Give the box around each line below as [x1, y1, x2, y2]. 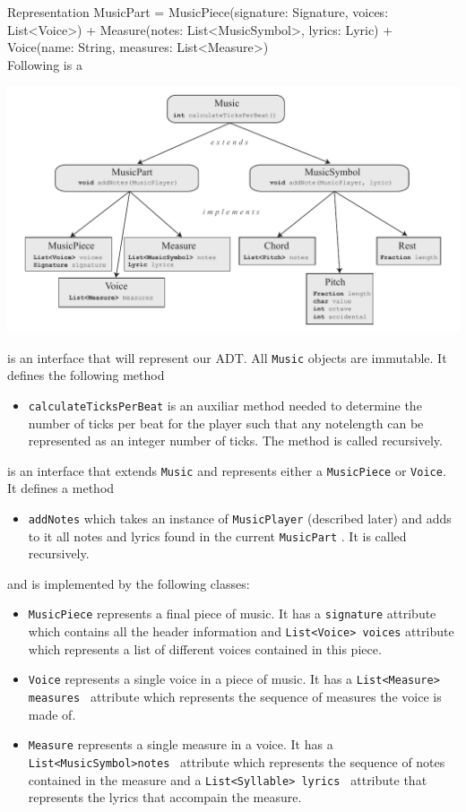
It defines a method [7, 479, 115, 497]
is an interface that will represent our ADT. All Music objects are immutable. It [7, 348, 447, 367]
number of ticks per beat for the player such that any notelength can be [28, 413, 424, 432]
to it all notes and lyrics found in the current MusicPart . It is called [28, 526, 407, 545]
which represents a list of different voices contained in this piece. [28, 639, 382, 658]
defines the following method [7, 366, 165, 384]
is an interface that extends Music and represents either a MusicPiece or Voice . [7, 461, 446, 479]
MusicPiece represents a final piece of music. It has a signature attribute [28, 604, 436, 623]
